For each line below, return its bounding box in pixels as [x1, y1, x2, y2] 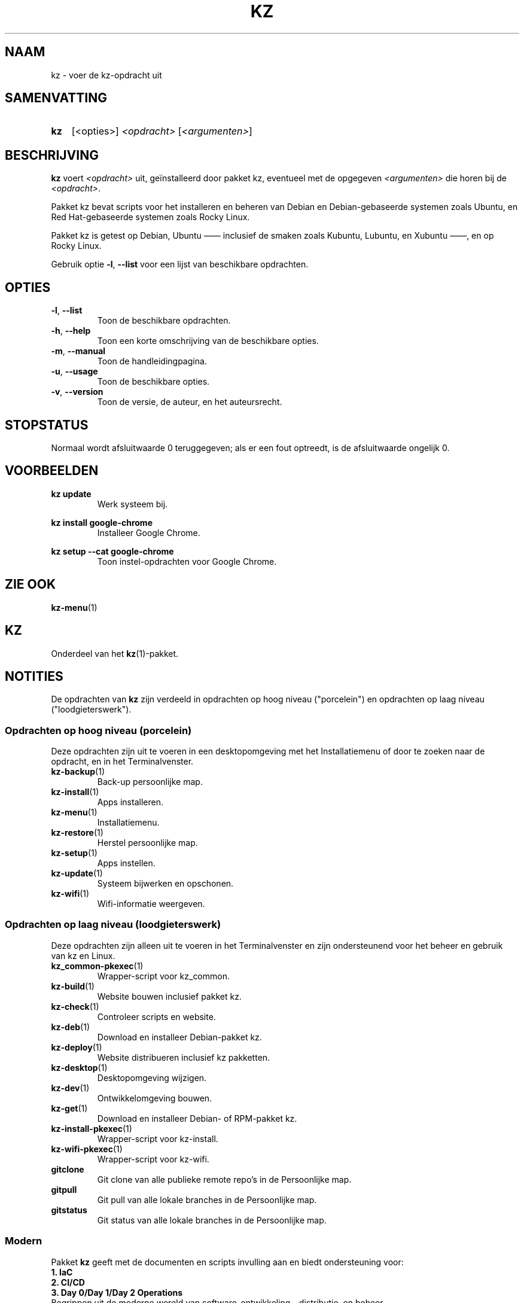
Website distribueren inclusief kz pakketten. [97, 1052, 270, 1063]
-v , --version [51, 386, 103, 397]
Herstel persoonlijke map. [97, 838, 198, 848]
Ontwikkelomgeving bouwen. [97, 1092, 212, 1103]
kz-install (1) [51, 787, 99, 797]
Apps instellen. [97, 858, 156, 869]
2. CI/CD [51, 1277, 85, 1287]
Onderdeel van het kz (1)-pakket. [51, 648, 179, 659]
